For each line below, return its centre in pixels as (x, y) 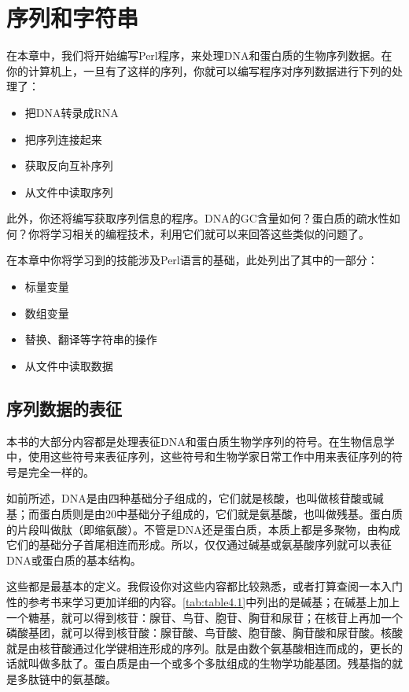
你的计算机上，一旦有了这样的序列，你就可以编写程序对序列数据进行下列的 (199, 70)
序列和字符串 (73, 18)
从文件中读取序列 (69, 191)
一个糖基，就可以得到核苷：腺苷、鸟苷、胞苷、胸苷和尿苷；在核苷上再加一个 (204, 617)
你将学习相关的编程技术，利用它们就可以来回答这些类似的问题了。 (199, 233)
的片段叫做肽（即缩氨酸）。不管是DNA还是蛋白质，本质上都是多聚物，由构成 (203, 529)
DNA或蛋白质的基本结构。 (74, 559)
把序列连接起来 (63, 139)
